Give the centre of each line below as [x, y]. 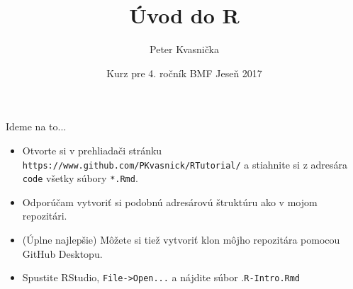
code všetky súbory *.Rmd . [80, 178]
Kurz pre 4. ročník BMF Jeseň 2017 [184, 73]
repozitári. [45, 216]
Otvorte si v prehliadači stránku [92, 150]
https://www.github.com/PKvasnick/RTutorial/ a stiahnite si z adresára [185, 164]
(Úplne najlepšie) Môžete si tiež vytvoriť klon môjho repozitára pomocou [181, 239]
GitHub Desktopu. [62, 253]
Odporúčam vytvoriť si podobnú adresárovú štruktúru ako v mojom [170, 202]
